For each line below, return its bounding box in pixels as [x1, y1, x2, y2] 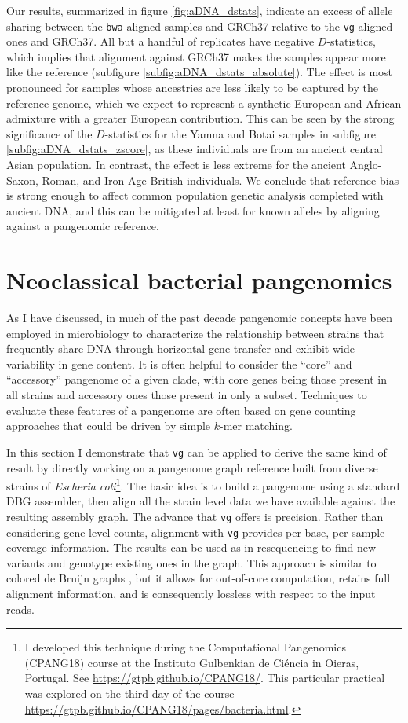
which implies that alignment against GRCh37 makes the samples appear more [6, 48, 386, 64]
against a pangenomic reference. [6, 218, 159, 234]
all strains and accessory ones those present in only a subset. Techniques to [6, 387, 367, 403]
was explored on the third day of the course [24, 685, 235, 701]
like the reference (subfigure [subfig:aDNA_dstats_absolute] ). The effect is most [6, 64, 393, 80]
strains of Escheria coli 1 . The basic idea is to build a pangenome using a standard [6, 475, 400, 494]
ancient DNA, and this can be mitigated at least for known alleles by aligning [6, 202, 380, 218]
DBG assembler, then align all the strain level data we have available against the [6, 493, 395, 509]
